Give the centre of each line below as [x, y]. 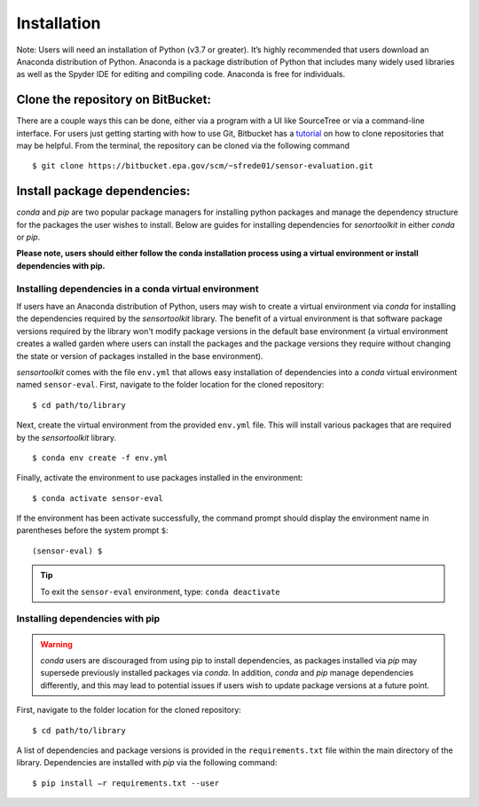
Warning [56, 644]
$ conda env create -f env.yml [100, 458]
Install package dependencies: [103, 191]
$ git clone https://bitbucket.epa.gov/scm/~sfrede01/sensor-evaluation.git [203, 166]
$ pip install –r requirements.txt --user [126, 783]
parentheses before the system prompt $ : [92, 530]
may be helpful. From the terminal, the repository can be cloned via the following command [183, 145]
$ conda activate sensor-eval [98, 498]
